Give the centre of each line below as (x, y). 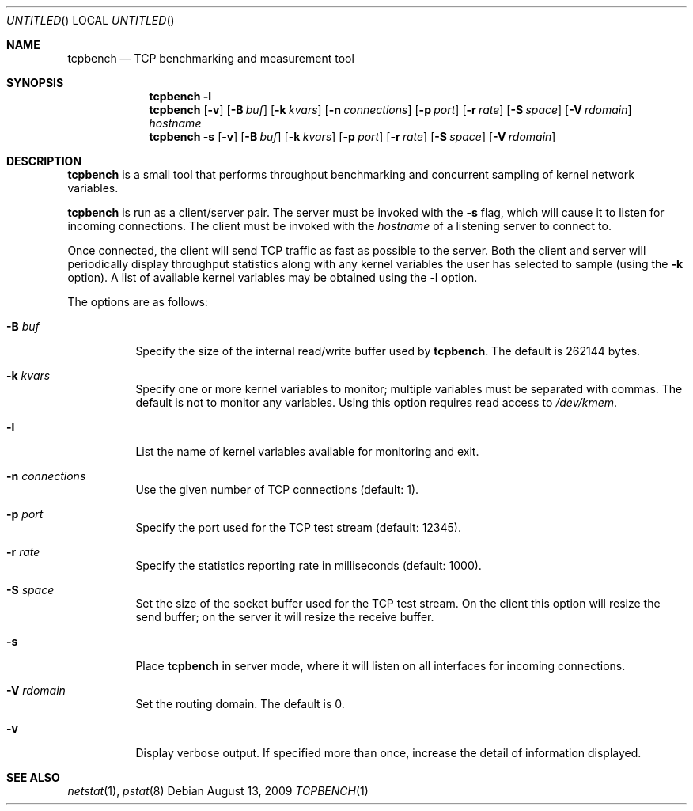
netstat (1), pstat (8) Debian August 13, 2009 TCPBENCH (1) (218, 791)
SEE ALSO (33, 777)
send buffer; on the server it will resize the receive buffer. (285, 617)
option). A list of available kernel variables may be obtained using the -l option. (273, 277)
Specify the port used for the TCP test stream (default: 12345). (298, 527)
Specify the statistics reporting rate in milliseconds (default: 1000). (309, 565)
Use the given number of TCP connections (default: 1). (277, 489)
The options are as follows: (138, 302)
